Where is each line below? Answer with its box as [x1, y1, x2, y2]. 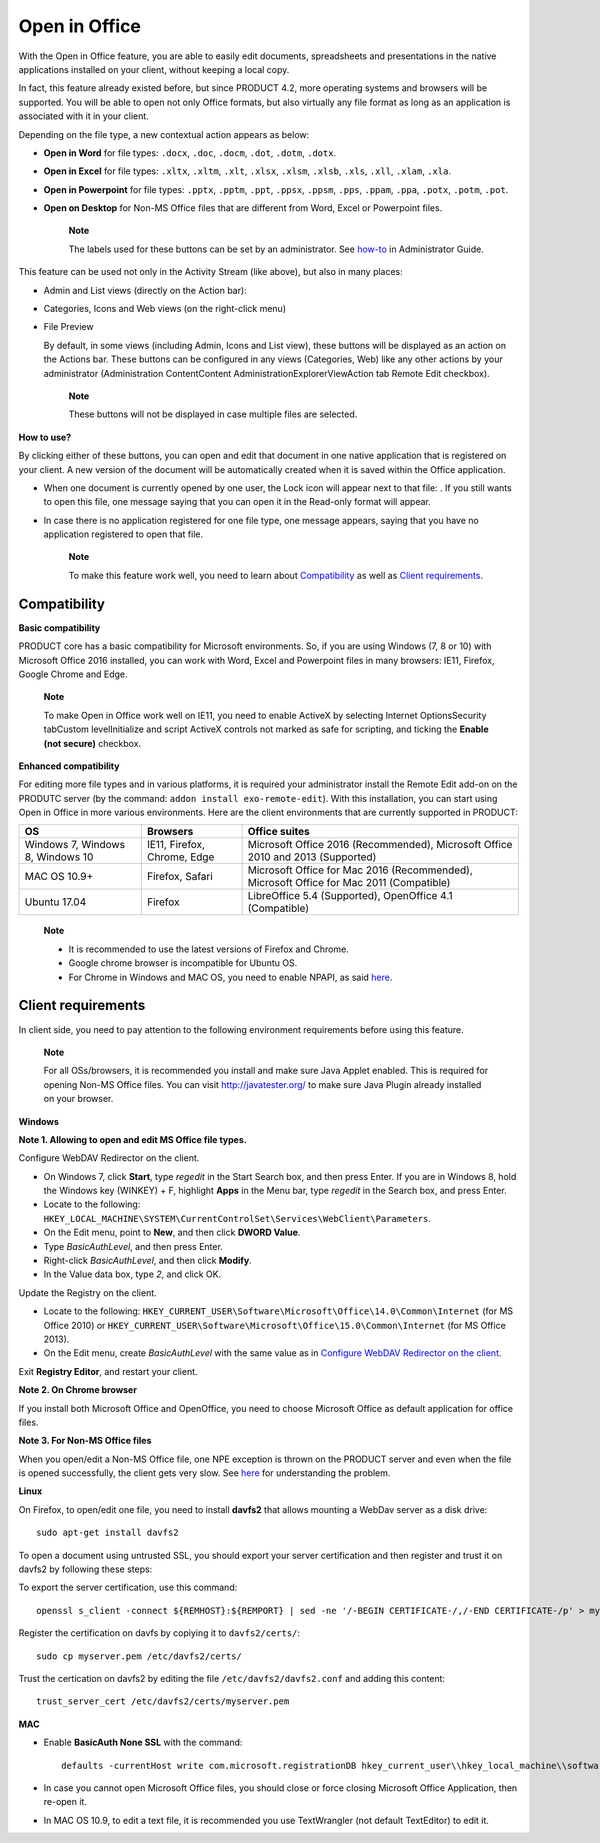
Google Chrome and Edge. [18, 668, 129, 680]
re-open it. [43, 1796, 87, 1808]
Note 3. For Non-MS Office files [18, 1435, 152, 1447]
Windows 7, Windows [24, 838, 125, 852]
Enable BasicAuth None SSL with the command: [43, 1736, 243, 1749]
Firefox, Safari [146, 870, 214, 884]
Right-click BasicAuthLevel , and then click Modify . [43, 1255, 252, 1267]
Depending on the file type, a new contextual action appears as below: [18, 128, 310, 140]
